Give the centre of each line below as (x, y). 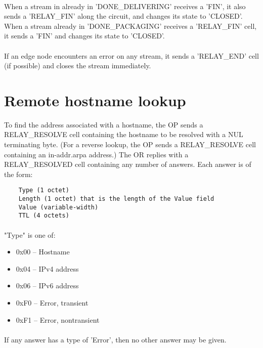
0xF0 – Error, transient (52, 303)
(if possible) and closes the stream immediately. (78, 66)
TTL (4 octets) (44, 216)
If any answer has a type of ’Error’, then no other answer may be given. (115, 339)
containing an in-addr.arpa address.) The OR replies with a (96, 154)
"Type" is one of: (30, 234)
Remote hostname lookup (95, 100)
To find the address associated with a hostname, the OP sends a (104, 124)
